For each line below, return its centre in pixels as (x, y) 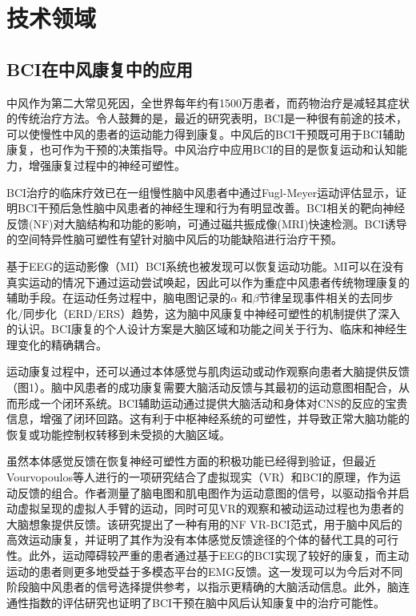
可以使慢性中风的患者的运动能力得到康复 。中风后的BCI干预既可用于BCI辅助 (206, 133)
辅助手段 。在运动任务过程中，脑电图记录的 (118, 298)
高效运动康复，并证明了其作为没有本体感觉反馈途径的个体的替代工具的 (191, 540)
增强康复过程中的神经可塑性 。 (107, 165)
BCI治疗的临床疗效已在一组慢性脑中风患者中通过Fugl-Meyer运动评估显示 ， (201, 192)
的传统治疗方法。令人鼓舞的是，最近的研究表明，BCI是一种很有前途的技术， (207, 118)
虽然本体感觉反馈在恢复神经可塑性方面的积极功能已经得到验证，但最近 (191, 461)
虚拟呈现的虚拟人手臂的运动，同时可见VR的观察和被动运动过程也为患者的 (210, 508)
